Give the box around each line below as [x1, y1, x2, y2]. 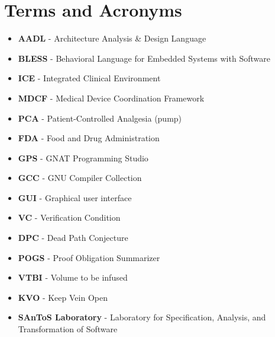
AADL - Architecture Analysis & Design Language [18, 32, 206, 44]
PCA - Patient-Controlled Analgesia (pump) [18, 112, 182, 124]
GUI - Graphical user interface [18, 191, 132, 204]
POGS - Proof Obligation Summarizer [18, 251, 160, 263]
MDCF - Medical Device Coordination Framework [18, 91, 205, 104]
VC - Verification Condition [18, 211, 121, 224]
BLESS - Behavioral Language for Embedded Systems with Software [18, 52, 270, 64]
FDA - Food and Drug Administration [18, 132, 160, 144]
